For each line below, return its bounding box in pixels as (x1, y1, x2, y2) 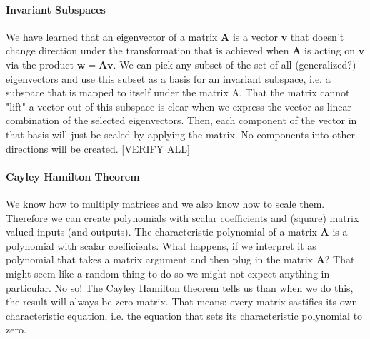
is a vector (232, 29, 279, 44)
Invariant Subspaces (6, 1, 106, 16)
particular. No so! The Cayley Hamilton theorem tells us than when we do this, (6, 280, 354, 295)
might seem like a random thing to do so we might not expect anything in (6, 265, 330, 280)
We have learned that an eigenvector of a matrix (6, 29, 218, 44)
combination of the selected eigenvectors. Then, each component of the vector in (6, 113, 357, 128)
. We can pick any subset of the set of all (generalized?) (113, 56, 356, 71)
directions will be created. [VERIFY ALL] (6, 141, 190, 156)
